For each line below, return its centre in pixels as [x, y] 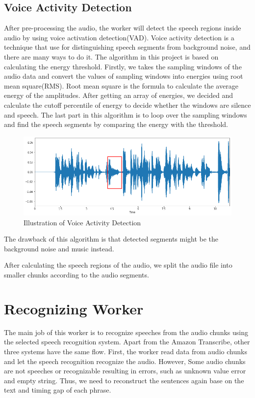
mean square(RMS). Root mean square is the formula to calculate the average [121, 85]
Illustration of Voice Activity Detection [82, 222]
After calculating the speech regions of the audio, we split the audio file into [118, 265]
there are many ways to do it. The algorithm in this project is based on [111, 56]
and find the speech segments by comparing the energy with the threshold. [116, 124]
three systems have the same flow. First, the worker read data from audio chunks [126, 351]
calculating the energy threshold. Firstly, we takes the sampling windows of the [123, 66]
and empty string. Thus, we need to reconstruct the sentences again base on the [124, 380]
